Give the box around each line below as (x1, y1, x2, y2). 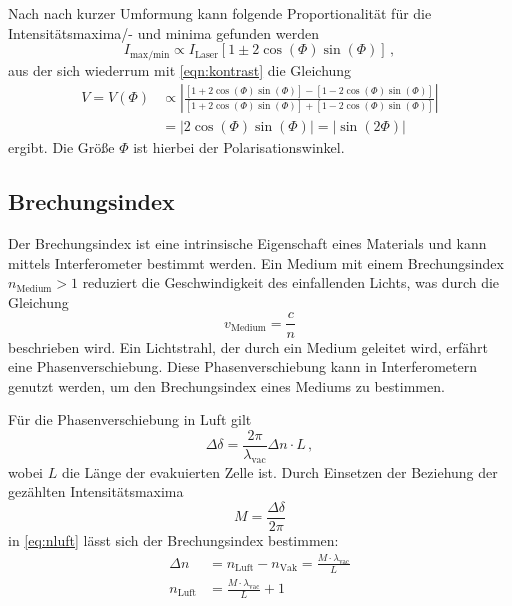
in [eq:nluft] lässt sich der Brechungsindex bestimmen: (8, 530, 339, 551)
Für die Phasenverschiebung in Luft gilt (8, 409, 252, 430)
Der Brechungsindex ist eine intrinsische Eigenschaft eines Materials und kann (8, 233, 487, 254)
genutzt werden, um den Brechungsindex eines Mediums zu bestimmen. (8, 375, 445, 396)
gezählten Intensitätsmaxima (8, 481, 184, 502)
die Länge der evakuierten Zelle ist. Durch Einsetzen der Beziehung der (61, 461, 498, 482)
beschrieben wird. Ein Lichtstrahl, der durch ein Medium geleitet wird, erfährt (8, 336, 489, 357)
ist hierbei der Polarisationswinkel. (133, 137, 345, 158)
